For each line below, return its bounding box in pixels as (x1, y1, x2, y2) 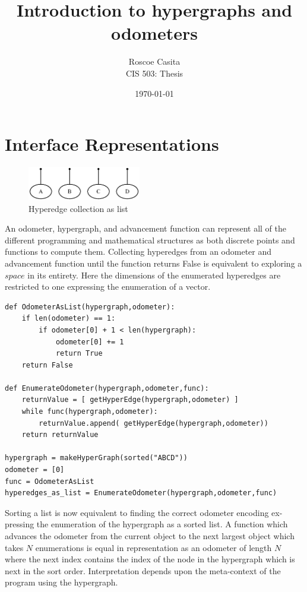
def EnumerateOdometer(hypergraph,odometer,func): (5, 384, 209, 392)
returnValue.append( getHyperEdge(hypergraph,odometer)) (39, 419, 268, 428)
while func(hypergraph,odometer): (21, 407, 158, 416)
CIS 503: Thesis (125, 67, 183, 79)
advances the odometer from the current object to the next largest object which (5, 530, 295, 542)
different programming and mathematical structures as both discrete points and (5, 233, 295, 246)
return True (55, 349, 103, 358)
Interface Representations (5, 132, 219, 156)
